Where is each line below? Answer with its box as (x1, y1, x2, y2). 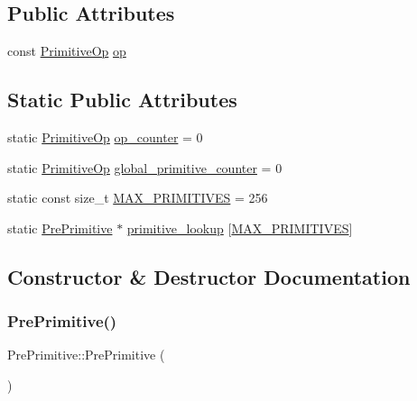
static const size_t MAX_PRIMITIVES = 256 (7, 188, 268, 207)
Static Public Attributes (7, 86, 237, 114)
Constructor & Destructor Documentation (7, 262, 411, 290)
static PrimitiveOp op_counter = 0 (7, 128, 203, 146)
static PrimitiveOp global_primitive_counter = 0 (7, 158, 283, 177)
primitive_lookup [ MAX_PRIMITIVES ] (126, 218, 353, 237)
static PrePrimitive (7, 218, 113, 237)
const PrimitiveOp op (7, 41, 126, 60)
